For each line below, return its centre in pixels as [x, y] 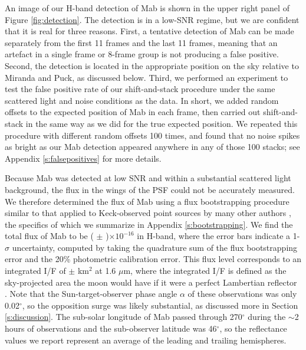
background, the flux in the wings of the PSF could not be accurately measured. [150, 189]
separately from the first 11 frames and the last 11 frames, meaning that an [141, 42]
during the [267, 317]
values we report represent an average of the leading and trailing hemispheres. [146, 340]
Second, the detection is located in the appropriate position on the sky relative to [152, 65]
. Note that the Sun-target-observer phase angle [91, 294]
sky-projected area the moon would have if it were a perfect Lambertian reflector [151, 282]
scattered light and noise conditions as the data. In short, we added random [142, 100]
